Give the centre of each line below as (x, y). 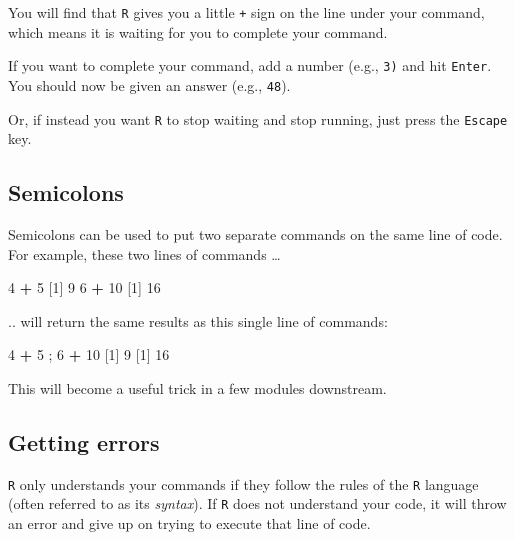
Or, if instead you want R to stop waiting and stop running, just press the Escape (258, 118)
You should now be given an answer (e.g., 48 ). (149, 84)
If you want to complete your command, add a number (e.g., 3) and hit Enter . (250, 65)
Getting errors (84, 441)
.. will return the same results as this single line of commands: (198, 320)
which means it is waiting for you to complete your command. (198, 31)
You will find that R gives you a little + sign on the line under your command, (246, 12)
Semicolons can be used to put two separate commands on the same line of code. (255, 234)
